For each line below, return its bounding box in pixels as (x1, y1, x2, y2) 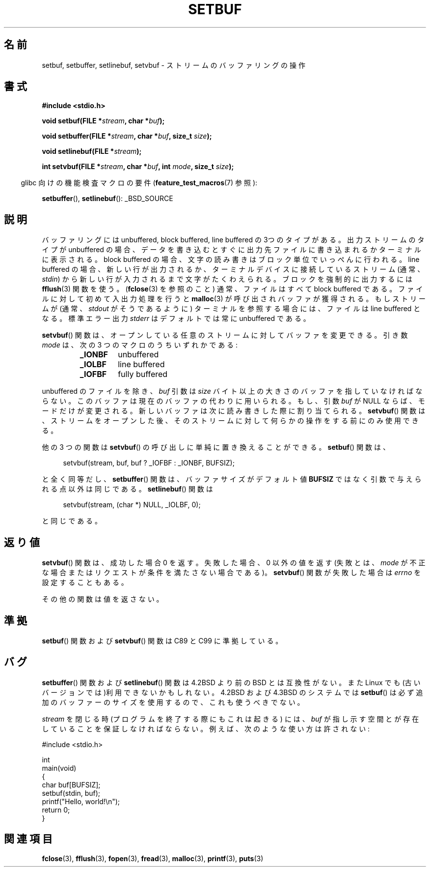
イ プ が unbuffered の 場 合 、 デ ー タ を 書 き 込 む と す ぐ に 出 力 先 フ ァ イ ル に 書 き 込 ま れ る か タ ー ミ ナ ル (42, 245, 421, 254)
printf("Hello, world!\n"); (42, 797, 120, 806)
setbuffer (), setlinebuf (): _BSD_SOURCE (42, 194, 173, 203)
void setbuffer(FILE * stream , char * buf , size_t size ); (42, 132, 212, 141)
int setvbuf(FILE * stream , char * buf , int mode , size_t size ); (42, 162, 234, 171)
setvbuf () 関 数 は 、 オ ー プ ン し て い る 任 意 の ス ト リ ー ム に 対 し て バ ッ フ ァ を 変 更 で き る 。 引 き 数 (42, 331, 408, 340)
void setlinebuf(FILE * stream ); (42, 147, 142, 156)
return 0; (42, 805, 70, 814)
